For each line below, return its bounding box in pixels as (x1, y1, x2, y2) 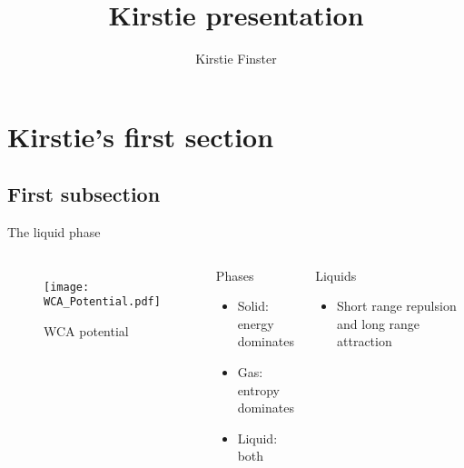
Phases (215, 265, 254, 284)
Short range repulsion (337, 296, 457, 315)
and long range (337, 314, 420, 333)
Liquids (315, 265, 357, 284)
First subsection (7, 180, 161, 208)
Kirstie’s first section (7, 117, 274, 154)
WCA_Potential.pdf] (44, 295, 161, 309)
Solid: (237, 296, 269, 315)
